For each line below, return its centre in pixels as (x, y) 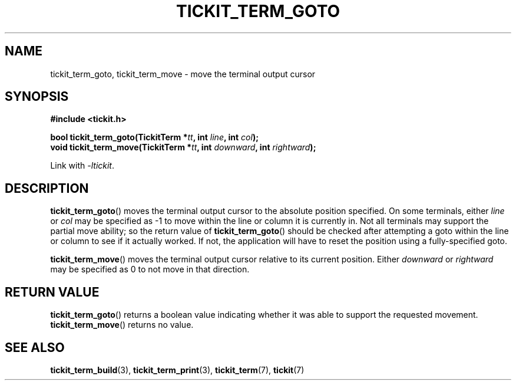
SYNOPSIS (37, 97)
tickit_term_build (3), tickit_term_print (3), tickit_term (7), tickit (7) (177, 370)
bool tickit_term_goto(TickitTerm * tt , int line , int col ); (154, 137)
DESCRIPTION (47, 188)
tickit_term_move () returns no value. (122, 325)
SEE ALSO (35, 347)
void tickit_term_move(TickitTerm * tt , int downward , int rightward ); (183, 147)
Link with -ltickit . (82, 166)
